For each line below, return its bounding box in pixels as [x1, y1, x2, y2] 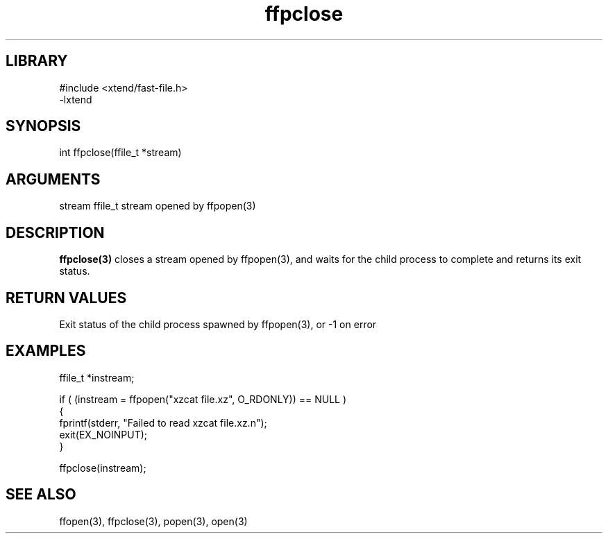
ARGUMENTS [6, 170, 101, 188]
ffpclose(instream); [59, 461, 146, 474]
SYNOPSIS [6, 117, 81, 135]
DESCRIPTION [6, 223, 105, 241]
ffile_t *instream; [59, 371, 135, 384]
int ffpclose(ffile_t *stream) [59, 146, 182, 159]
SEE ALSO [6, 486, 76, 504]
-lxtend [59, 93, 92, 105]
